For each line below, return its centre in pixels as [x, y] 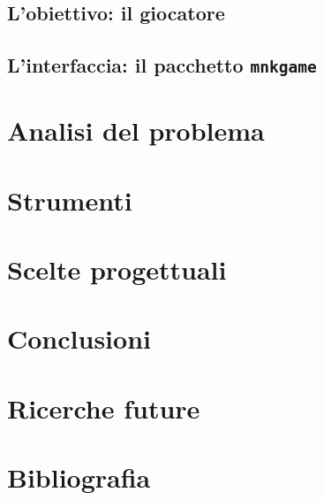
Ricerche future [104, 408]
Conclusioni [79, 338]
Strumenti [70, 200]
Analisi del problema [136, 131]
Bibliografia [79, 477]
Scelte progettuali [117, 269]
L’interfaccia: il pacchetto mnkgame [162, 65]
